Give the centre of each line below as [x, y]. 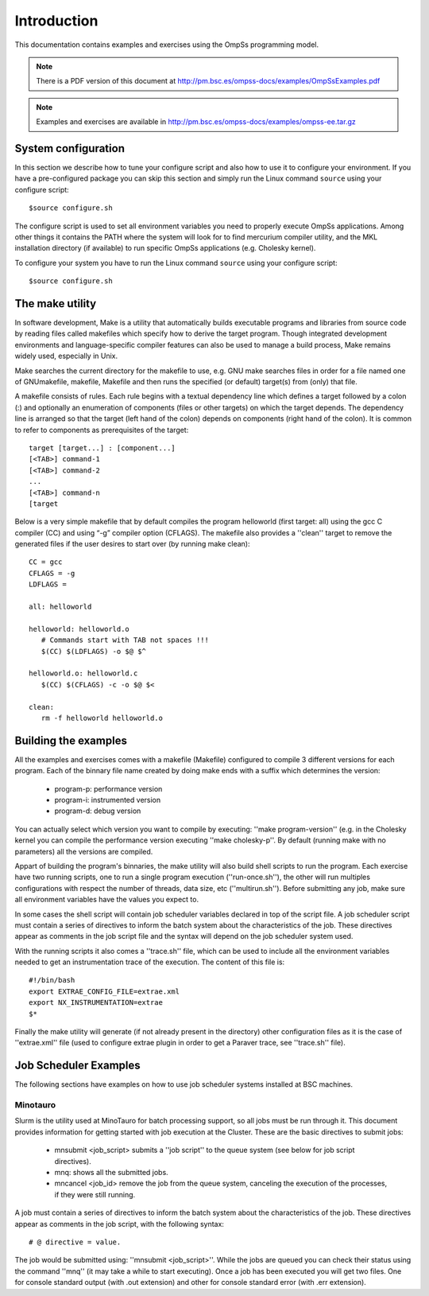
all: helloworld [60, 607]
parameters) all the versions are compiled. [84, 851]
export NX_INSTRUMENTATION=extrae [96, 1003]
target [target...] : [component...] [102, 448]
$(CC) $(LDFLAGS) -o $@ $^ [94, 651]
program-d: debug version [98, 811]
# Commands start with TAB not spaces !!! [125, 640]
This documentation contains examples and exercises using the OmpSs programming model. [167, 45]
